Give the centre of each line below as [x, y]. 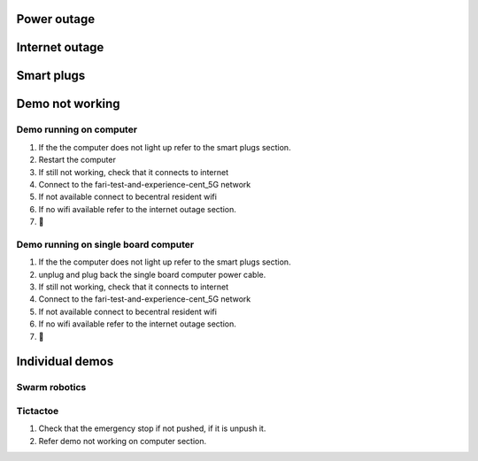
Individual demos [65, 361]
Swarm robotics [51, 388]
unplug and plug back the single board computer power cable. [152, 274]
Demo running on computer [77, 130]
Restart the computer [77, 160]
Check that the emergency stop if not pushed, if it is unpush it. [152, 428]
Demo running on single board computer [105, 244]
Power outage [56, 19]
